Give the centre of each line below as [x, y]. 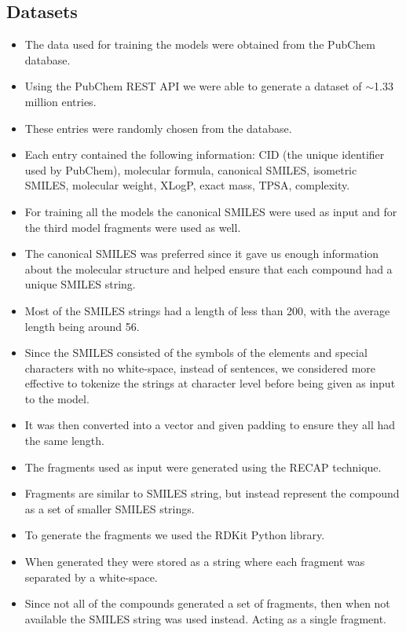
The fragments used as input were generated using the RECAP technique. [203, 467]
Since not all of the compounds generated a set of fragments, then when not [207, 603]
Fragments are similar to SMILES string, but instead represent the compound [212, 493]
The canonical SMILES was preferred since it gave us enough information [202, 254]
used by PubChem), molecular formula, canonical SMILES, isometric [191, 169]
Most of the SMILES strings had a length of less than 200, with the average [207, 310]
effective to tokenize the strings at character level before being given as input [210, 383]
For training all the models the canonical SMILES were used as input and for [211, 211]
